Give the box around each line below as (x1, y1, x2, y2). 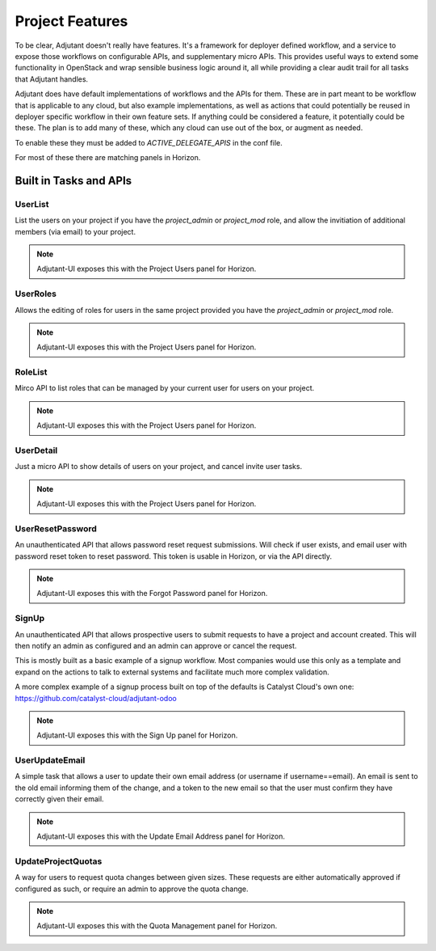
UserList (15, 198, 49, 209)
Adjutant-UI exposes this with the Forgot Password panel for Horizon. (36, 589, 268, 598)
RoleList (15, 366, 48, 378)
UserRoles (15, 288, 57, 299)
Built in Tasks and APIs (15, 174, 132, 188)
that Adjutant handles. (15, 74, 89, 84)
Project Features (15, 12, 128, 30)
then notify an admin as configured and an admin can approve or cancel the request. (15, 641, 297, 650)
